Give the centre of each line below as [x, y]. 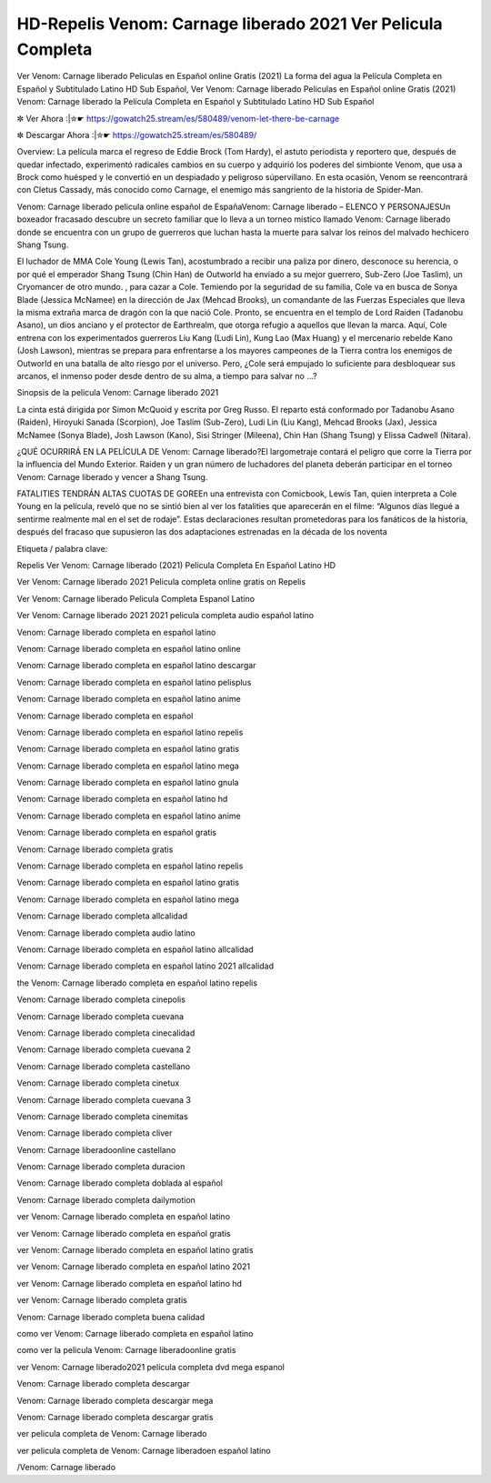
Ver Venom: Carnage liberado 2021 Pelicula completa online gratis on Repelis [161, 582]
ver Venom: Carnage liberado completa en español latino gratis [135, 1250]
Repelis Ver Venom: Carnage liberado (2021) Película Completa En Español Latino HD [176, 566]
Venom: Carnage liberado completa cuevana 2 [104, 1049]
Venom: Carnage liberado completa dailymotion [106, 1199]
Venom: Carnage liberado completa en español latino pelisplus [134, 682]
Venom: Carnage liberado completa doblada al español [120, 1183]
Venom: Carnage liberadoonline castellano [96, 1149]
